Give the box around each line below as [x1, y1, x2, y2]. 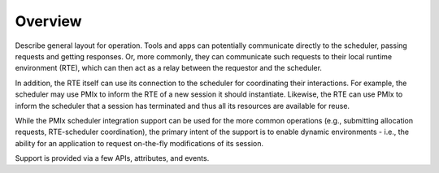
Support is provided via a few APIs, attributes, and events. [15, 154, 210, 163]
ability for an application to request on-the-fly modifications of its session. [15, 138, 264, 148]
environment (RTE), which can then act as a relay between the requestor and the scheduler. [15, 63, 323, 73]
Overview [15, 12, 82, 30]
